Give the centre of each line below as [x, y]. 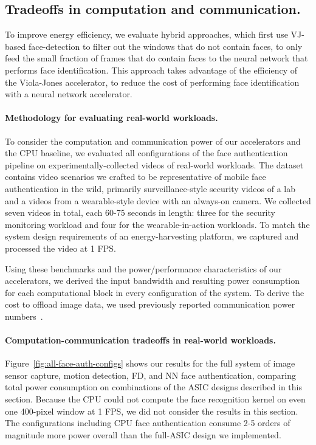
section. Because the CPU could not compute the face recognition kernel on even [155, 399]
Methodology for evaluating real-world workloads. [112, 118]
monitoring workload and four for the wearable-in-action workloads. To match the [157, 224]
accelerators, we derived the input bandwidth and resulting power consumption [153, 281]
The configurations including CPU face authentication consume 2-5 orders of [148, 423]
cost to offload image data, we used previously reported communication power [150, 304]
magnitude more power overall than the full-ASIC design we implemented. [143, 434]
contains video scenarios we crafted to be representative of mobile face [136, 177]
